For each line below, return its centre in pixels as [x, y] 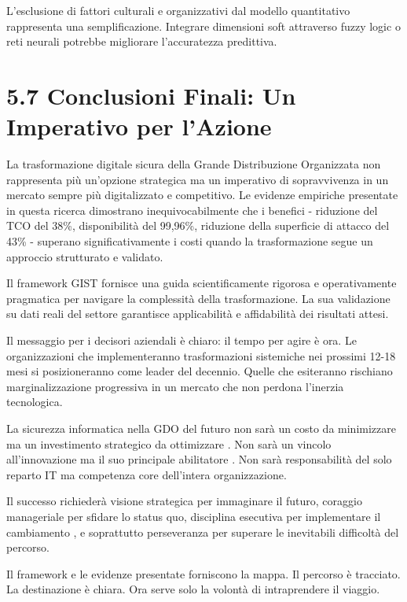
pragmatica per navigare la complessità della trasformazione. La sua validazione [198, 298]
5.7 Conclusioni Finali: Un [151, 95]
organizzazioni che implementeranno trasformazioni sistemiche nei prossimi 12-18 [201, 355]
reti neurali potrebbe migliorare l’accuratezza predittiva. [142, 41]
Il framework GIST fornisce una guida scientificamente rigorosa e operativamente [202, 283]
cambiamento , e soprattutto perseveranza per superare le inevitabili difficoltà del [203, 532]
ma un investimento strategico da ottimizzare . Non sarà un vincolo [169, 443]
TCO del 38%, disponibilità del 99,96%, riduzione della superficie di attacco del [198, 225]
